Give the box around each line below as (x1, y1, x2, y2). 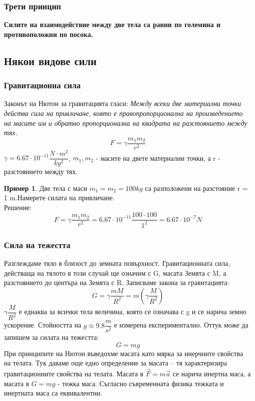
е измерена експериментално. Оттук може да (114, 320, 249, 330)
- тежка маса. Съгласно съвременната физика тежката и (57, 378, 224, 388)
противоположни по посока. (4, 29, 94, 39)
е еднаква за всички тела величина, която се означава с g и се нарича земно (19, 306, 247, 317)
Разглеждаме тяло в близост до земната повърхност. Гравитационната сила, (4, 257, 230, 268)
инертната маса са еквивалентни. (4, 388, 102, 398)
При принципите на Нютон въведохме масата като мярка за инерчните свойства (4, 348, 243, 358)
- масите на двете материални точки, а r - (96, 152, 221, 163)
